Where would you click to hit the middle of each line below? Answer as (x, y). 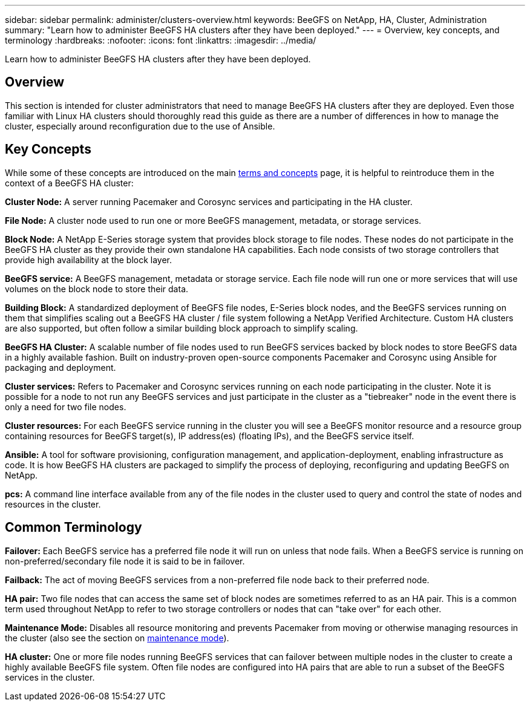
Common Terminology (74, 528)
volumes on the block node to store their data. (97, 289)
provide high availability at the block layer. (89, 260)
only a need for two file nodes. (66, 407)
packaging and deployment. (61, 367)
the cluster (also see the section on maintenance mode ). (117, 638)
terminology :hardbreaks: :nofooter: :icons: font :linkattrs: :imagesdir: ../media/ (161, 40)
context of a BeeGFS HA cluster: (69, 183)
